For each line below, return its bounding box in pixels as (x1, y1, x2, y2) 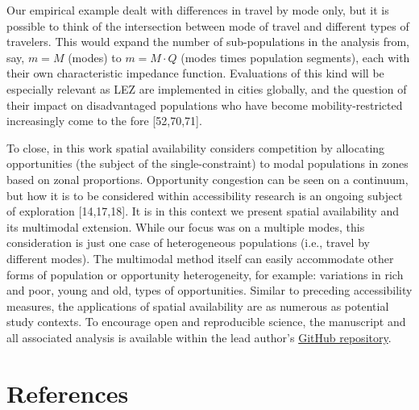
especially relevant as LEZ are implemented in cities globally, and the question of (6, 80, 407, 97)
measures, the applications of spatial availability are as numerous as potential (6, 297, 389, 314)
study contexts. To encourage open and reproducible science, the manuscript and (6, 313, 406, 330)
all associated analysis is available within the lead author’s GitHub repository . (6, 328, 392, 345)
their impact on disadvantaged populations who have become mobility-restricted (6, 96, 403, 113)
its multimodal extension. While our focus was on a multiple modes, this (6, 218, 365, 235)
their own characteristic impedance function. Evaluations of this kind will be (6, 65, 384, 82)
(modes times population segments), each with (180, 48, 410, 65)
